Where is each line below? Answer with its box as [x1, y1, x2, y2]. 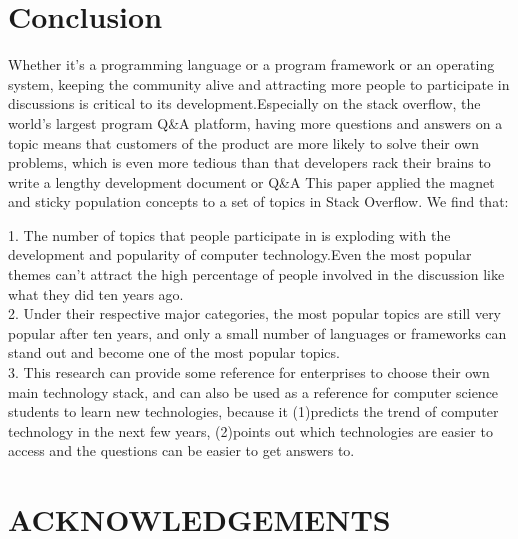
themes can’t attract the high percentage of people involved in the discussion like [8, 264, 505, 285]
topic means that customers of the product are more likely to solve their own [8, 132, 480, 153]
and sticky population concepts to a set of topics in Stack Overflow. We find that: [8, 191, 509, 212]
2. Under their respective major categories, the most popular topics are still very [8, 303, 502, 324]
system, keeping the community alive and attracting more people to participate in [8, 73, 510, 94]
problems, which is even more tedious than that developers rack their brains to [8, 152, 491, 173]
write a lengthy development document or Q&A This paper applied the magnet [8, 171, 495, 192]
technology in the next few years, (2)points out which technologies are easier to [8, 420, 493, 441]
